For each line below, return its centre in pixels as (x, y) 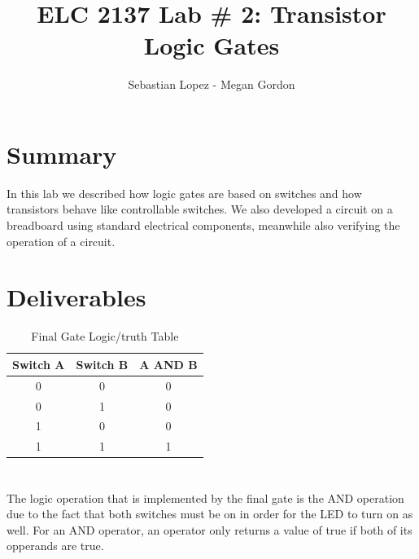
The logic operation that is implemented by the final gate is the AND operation (205, 497)
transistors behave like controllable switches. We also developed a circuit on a (200, 209)
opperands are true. (55, 546)
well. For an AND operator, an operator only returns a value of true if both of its (209, 529)
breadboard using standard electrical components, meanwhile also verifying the (203, 225)
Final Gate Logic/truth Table (105, 336)
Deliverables (76, 297)
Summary (62, 154)
